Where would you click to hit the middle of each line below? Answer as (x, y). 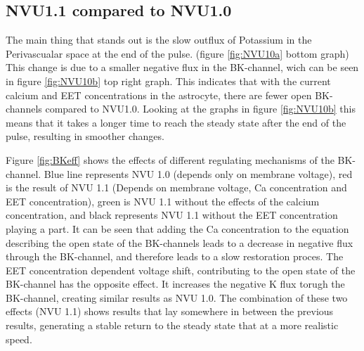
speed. (19, 339)
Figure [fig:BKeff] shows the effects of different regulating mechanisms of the (170, 159)
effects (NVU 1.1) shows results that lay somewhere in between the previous (170, 311)
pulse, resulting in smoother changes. (85, 136)
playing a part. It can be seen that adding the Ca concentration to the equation (177, 228)
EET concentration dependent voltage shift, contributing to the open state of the (181, 270)
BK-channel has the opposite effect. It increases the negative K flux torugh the (175, 284)
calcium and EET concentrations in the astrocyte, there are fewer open (159, 95)
